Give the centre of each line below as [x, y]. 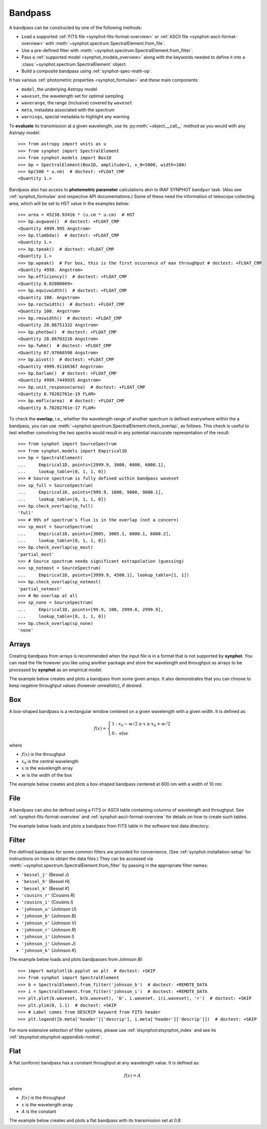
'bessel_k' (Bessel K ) [46, 888]
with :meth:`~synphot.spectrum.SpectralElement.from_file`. [105, 43]
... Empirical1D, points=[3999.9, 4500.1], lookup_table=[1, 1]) [104, 575]
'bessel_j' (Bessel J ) [45, 874]
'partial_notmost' [40, 589]
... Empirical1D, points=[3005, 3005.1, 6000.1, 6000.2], [95, 534]
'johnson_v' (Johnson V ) [49, 923]
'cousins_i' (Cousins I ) [47, 902]
